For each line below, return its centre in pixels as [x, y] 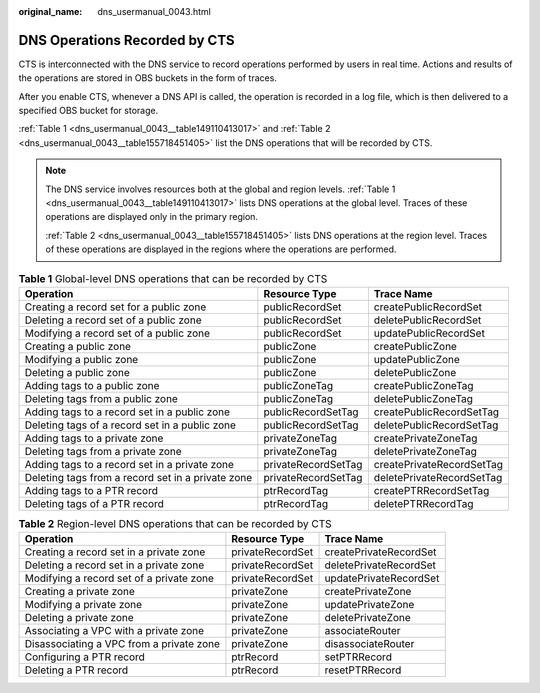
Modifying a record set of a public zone [117, 333]
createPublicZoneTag [423, 385]
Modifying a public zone [81, 359]
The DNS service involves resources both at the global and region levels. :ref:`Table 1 [220, 189]
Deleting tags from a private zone [103, 451]
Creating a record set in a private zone [115, 552]
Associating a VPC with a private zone [114, 631]
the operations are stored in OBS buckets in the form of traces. [147, 78]
